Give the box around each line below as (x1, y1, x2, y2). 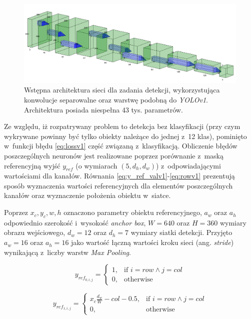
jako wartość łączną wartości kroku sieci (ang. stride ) (71, 237, 234, 247)
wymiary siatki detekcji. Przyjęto (130, 227, 232, 237)
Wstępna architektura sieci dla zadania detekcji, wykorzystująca (24, 84, 220, 95)
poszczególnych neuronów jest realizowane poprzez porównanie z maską (4, 150, 224, 160)
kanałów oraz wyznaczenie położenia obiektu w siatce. (4, 190, 171, 200)
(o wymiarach (75, 160, 117, 170)
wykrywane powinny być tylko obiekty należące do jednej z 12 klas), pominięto (4, 130, 247, 141)
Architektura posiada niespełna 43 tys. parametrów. (24, 104, 183, 114)
